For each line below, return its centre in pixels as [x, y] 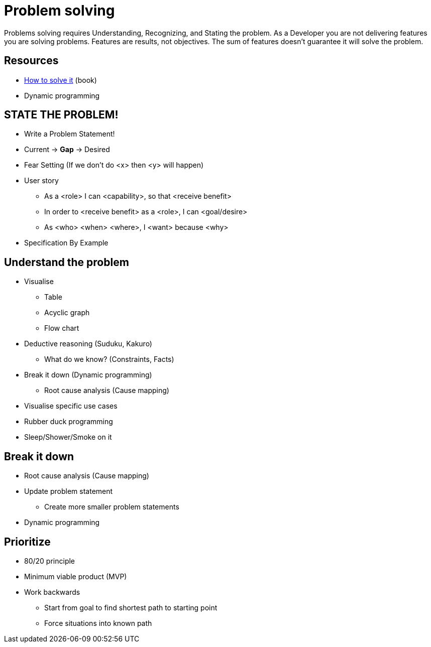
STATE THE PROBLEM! [61, 115]
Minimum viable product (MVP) [76, 576]
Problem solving [60, 11]
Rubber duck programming [69, 422]
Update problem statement [69, 491]
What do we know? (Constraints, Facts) [109, 359]
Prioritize [27, 542]
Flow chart [62, 328]
